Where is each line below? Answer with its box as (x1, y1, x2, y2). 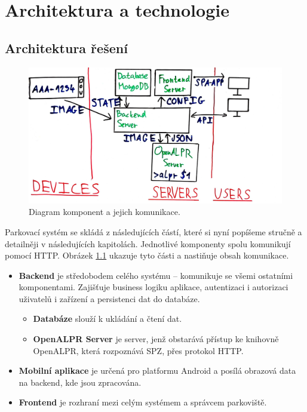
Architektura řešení (5, 38, 128, 57)
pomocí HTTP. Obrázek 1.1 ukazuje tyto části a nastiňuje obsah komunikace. (5, 249, 289, 262)
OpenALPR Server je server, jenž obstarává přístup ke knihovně (33, 333, 279, 345)
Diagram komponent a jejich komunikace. (29, 205, 180, 218)
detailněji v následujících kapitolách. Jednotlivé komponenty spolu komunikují (5, 237, 291, 250)
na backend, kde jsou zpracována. (19, 376, 142, 388)
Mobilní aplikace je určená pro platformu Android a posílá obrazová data (19, 364, 296, 377)
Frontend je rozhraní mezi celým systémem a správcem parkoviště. (19, 396, 267, 408)
